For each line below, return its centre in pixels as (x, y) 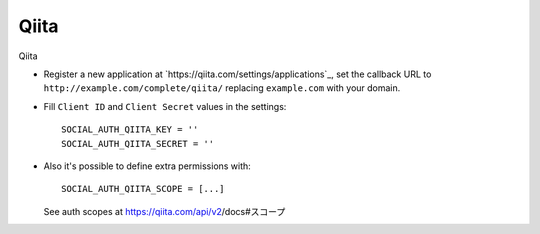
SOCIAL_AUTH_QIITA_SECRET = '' (138, 143)
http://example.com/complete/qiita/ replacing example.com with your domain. (222, 88)
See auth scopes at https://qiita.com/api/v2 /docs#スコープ (164, 211)
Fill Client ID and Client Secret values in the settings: (165, 106)
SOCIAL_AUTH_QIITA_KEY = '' (130, 129)
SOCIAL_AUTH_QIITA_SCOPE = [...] (143, 189)
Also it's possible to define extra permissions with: (147, 166)
